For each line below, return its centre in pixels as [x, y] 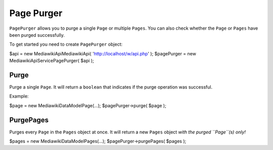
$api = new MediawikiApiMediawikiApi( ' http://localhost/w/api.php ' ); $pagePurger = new [103, 53]
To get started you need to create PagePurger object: [66, 44]
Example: [19, 96]
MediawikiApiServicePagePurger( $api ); [52, 61]
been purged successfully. [37, 35]
